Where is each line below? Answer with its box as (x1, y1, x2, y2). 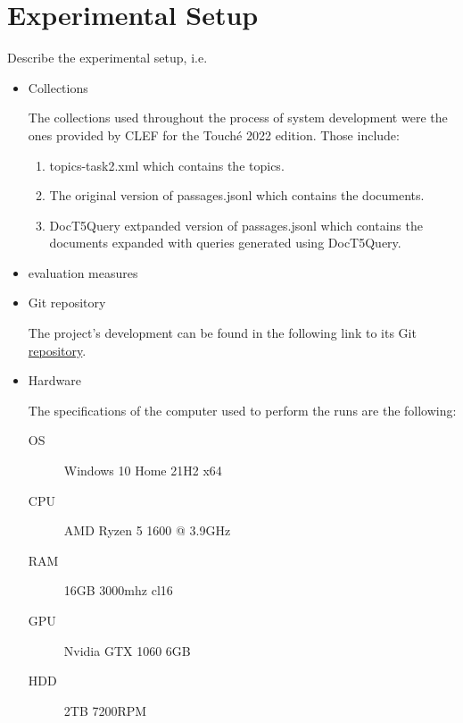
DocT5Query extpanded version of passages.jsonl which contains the (49, 215, 423, 234)
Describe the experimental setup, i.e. (7, 48, 208, 67)
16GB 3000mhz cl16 (63, 581, 173, 600)
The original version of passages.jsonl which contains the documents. (49, 186, 425, 205)
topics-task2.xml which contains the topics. (49, 156, 285, 174)
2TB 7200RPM (63, 701, 147, 719)
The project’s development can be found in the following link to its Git (28, 324, 417, 342)
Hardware (28, 371, 81, 390)
